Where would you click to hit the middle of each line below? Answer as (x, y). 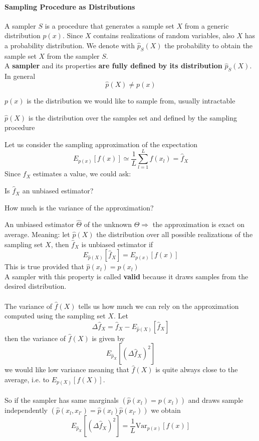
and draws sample (216, 400)
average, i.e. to (27, 379)
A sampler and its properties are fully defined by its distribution (113, 66)
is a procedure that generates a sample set (109, 25)
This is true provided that (44, 266)
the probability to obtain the (209, 45)
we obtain (166, 410)
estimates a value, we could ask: (82, 174)
